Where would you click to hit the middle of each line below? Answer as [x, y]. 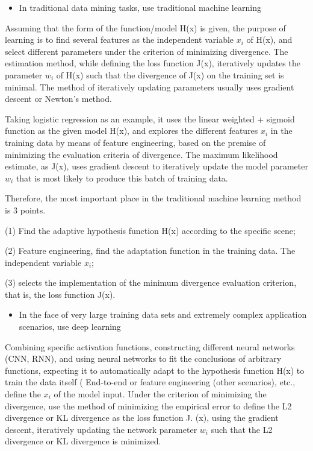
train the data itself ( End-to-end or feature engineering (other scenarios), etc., [150, 382]
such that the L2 [242, 429]
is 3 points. [25, 210]
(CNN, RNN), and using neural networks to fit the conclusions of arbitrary [143, 358]
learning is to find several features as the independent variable [119, 39]
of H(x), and [269, 39]
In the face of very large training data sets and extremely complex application [163, 314]
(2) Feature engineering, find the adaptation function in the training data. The [150, 251]
